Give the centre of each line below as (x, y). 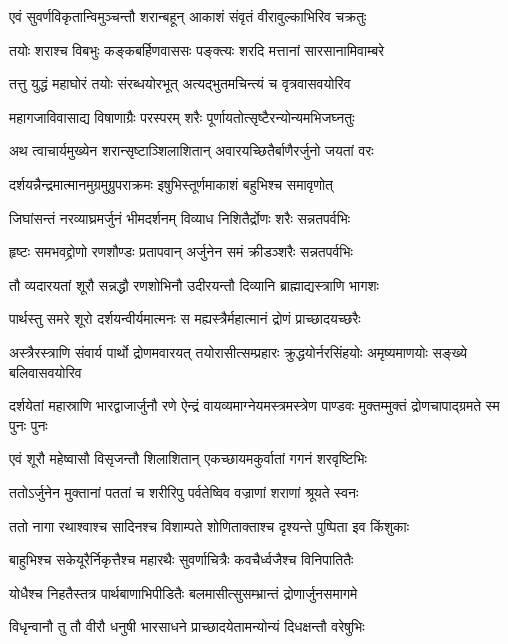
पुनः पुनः (28, 424)
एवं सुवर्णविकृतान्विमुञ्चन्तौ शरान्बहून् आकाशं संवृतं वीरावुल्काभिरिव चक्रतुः (188, 16)
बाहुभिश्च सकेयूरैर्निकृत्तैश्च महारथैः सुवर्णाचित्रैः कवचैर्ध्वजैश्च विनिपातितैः (181, 559)
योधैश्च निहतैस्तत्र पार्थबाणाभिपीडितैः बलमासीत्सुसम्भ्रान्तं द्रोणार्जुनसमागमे (183, 592)
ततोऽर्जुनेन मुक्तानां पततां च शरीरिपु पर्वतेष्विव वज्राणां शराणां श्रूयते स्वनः (184, 491)
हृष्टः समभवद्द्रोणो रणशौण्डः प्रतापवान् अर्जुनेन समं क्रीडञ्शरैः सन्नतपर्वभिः (181, 251)
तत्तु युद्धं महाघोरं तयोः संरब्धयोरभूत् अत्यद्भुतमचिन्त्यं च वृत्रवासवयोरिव (180, 83)
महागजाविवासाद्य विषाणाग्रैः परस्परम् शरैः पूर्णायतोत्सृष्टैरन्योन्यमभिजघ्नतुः (182, 116)
